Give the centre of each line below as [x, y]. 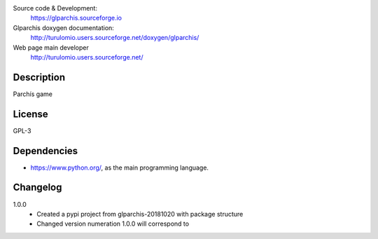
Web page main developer [51, 47]
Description [39, 77]
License [30, 114]
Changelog [37, 187]
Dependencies [45, 151]
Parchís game [33, 94]
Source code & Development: [55, 8]
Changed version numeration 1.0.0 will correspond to [113, 224]
